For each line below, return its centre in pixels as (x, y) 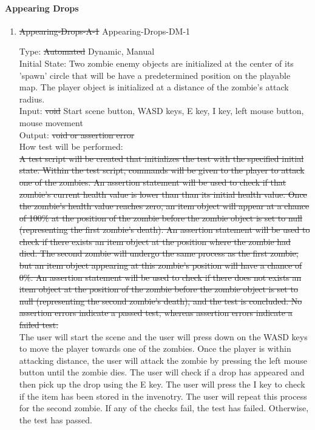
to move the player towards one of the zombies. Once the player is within (155, 348)
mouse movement (51, 122)
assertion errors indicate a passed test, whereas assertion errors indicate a (156, 313)
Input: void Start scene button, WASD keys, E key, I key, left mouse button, (161, 111)
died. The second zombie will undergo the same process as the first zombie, (159, 253)
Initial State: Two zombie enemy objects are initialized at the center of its (156, 63)
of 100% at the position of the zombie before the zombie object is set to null (161, 217)
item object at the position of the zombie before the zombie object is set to (158, 289)
